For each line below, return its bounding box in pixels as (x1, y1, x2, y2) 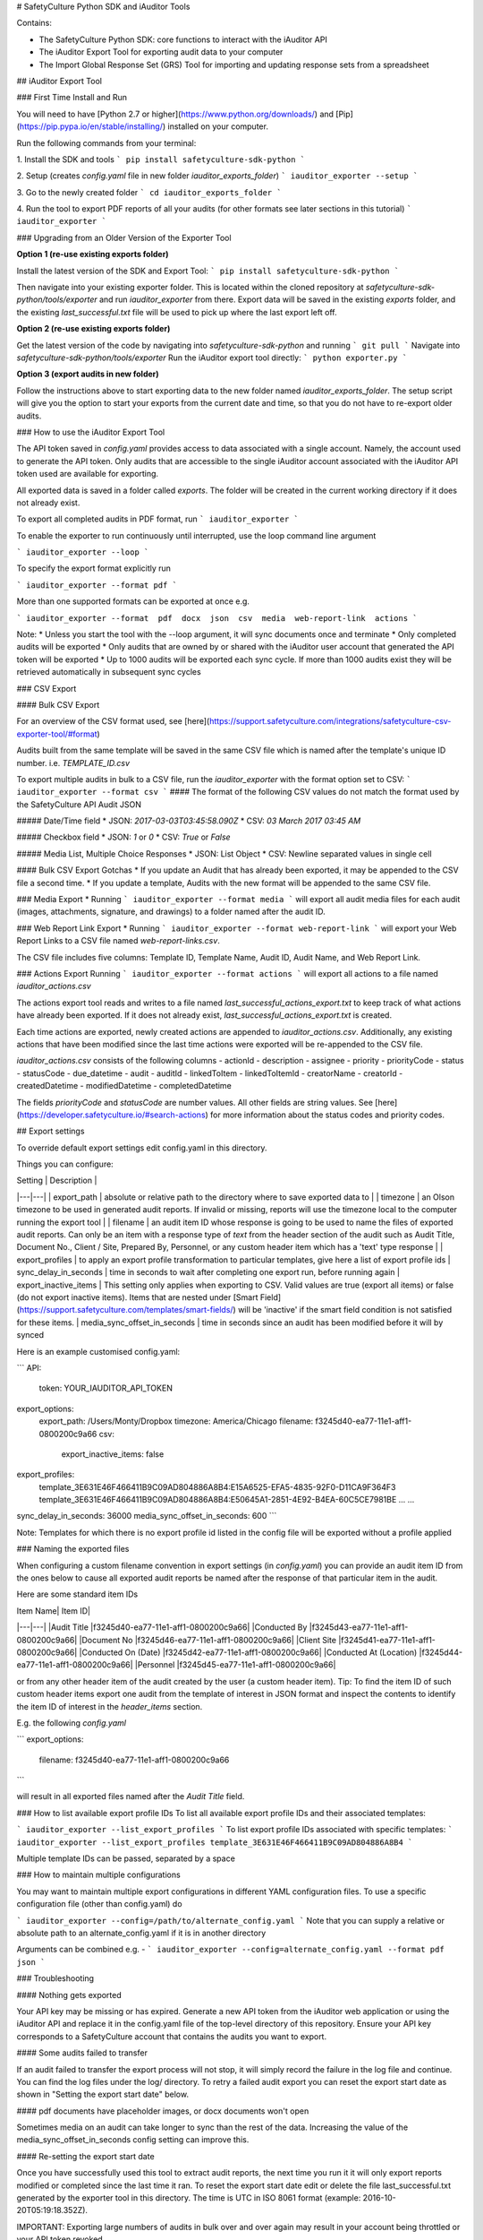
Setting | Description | (16, 1175, 97, 1186)
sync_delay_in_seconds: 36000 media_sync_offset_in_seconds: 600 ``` (16, 1511, 277, 1521)
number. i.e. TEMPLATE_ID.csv (16, 757, 130, 768)
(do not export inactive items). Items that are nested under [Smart (16, 1291, 258, 1303)
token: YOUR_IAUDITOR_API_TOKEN (38, 1383, 174, 1393)
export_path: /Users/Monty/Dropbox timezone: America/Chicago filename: (38, 1416, 314, 1426)
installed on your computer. (167, 121, 268, 132)
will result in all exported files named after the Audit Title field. (16, 1791, 245, 1802)
